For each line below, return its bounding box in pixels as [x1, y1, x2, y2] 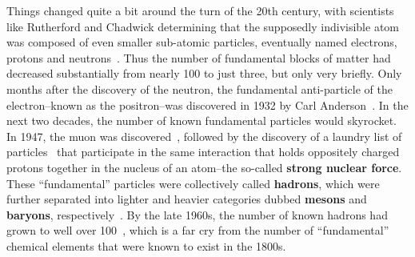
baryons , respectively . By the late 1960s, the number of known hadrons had [6, 206, 388, 223]
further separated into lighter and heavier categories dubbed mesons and [6, 191, 367, 207]
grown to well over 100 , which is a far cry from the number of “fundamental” [6, 222, 389, 239]
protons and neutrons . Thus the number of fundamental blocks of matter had [6, 49, 391, 66]
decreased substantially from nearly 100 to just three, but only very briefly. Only [6, 65, 402, 82]
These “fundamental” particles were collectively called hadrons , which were [6, 175, 380, 191]
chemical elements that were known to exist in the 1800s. [6, 237, 286, 254]
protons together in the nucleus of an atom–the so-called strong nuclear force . [6, 159, 402, 175]
